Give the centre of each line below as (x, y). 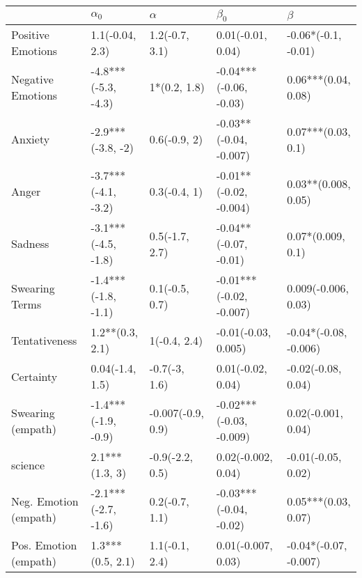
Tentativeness (44, 340)
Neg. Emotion (45, 501)
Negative (32, 79)
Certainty (34, 376)
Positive (30, 35)
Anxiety (31, 139)
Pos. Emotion (44, 545)
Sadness (30, 244)
